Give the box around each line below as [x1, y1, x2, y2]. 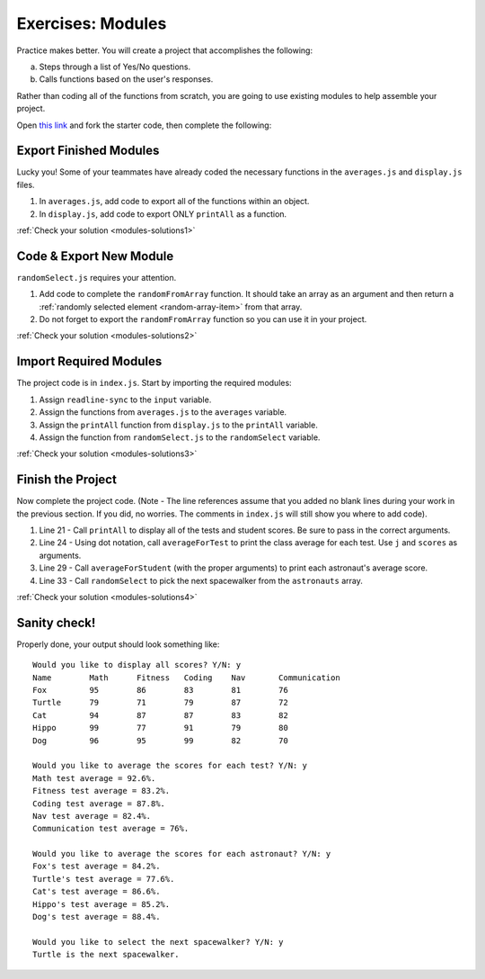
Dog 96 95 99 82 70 [32, 735, 289, 746]
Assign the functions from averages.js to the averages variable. [39, 407, 287, 418]
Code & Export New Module [16, 248, 174, 264]
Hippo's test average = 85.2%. [32, 899, 171, 909]
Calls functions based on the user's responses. [39, 74, 214, 85]
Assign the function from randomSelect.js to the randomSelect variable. [39, 432, 321, 443]
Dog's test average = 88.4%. [32, 912, 161, 922]
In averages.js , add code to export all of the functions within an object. [39, 196, 310, 207]
